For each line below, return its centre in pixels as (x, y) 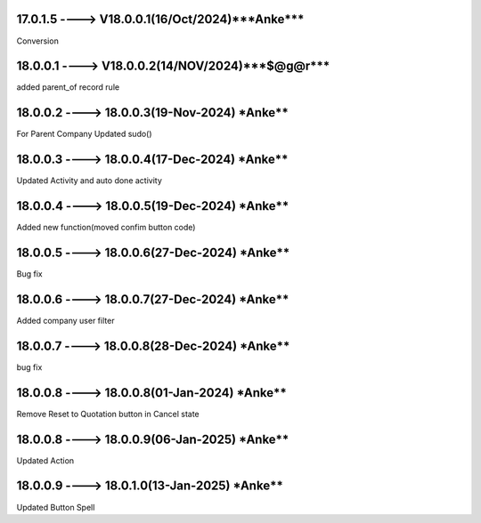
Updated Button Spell (56, 507)
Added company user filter (65, 320)
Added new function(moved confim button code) (106, 228)
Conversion (38, 41)
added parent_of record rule (68, 87)
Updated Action (45, 460)
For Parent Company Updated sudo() (84, 134)
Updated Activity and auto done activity (89, 181)
